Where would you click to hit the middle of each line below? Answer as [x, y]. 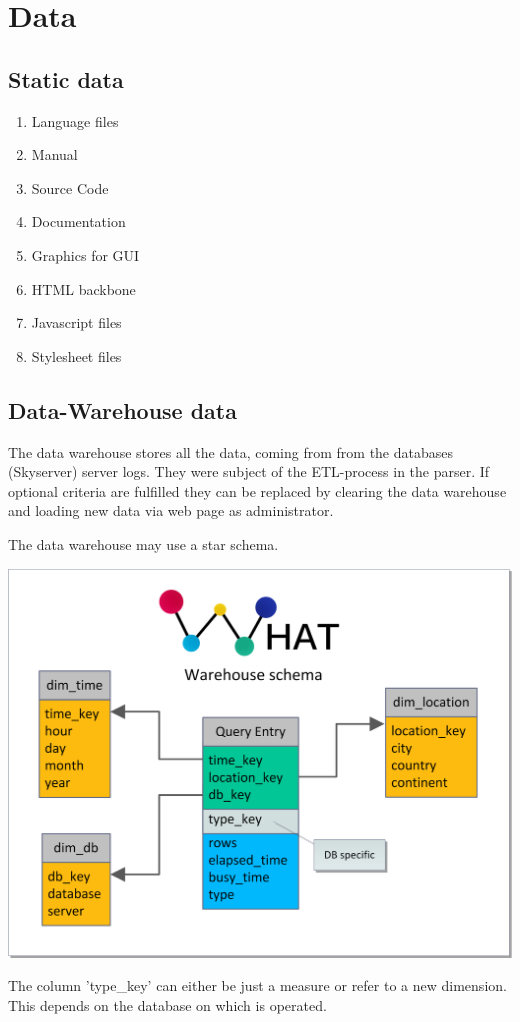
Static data [66, 78]
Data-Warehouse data [122, 409]
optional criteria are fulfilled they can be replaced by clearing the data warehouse [257, 490]
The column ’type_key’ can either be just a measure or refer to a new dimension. [257, 985]
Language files [75, 120]
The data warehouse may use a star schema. [143, 543]
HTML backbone [83, 288]
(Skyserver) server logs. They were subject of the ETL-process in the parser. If [249, 471]
